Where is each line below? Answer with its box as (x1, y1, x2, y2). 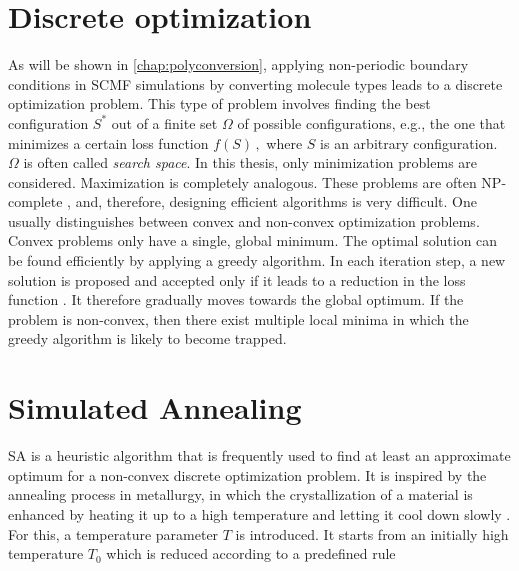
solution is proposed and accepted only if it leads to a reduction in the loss (8, 269, 466, 290)
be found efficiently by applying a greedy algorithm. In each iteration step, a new (8, 250, 506, 271)
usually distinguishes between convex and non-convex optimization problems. (8, 210, 480, 231)
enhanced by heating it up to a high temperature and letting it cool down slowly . (8, 503, 511, 524)
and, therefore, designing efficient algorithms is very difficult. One (75, 191, 477, 212)
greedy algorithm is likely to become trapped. (8, 328, 287, 349)
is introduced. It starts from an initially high (235, 523, 509, 544)
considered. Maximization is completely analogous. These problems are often (8, 171, 477, 192)
